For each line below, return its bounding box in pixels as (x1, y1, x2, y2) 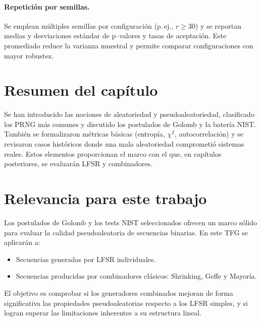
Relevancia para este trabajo (4, 188, 207, 209)
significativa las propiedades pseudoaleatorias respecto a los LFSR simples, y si (4, 297, 248, 308)
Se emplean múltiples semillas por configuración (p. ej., (4, 20, 174, 31)
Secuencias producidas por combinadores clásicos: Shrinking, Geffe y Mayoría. (16, 271, 257, 281)
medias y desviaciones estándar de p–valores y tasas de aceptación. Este (4, 30, 227, 41)
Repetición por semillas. (4, 1, 90, 12)
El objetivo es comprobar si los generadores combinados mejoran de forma (4, 287, 233, 298)
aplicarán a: (4, 237, 40, 247)
